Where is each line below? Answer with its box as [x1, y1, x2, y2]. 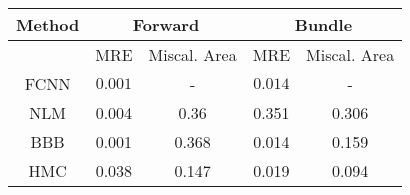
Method [16, 13, 80, 36]
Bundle [294, 13, 353, 36]
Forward [132, 13, 200, 36]
